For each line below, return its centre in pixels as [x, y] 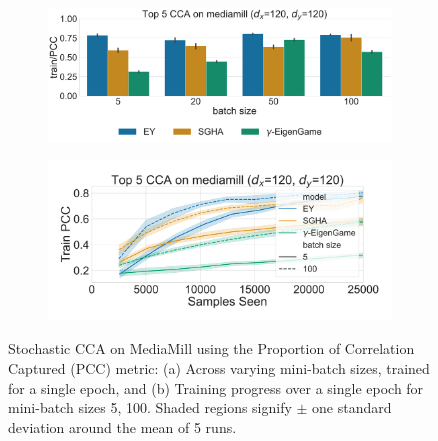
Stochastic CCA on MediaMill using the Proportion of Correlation [211, 348]
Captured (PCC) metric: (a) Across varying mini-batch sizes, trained [219, 368]
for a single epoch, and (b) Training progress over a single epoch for [216, 387]
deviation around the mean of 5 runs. [122, 426]
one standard [352, 407]
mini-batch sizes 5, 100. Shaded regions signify [150, 407]
